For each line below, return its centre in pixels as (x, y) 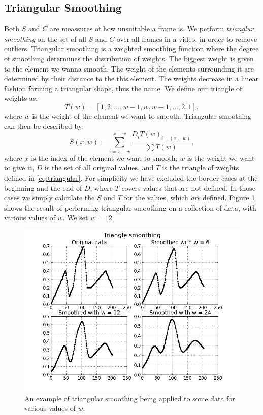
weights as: (21, 98)
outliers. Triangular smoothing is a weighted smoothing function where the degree (131, 48)
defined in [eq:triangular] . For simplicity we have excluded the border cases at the (131, 177)
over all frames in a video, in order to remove (187, 38)
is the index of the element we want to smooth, (104, 158)
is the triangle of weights (201, 168)
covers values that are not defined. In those (188, 187)
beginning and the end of (43, 187)
